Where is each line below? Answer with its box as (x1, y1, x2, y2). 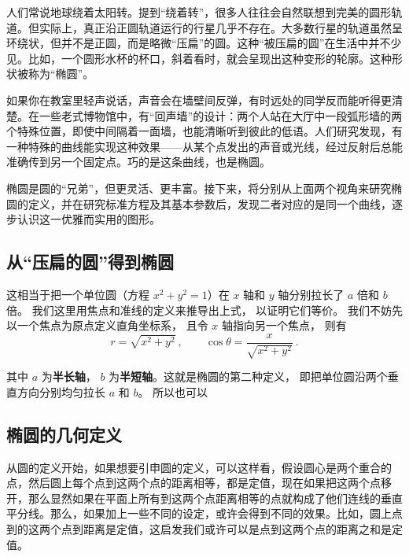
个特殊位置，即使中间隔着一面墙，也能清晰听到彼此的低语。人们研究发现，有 (6, 123, 403, 139)
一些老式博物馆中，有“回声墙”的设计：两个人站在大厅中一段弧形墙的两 (39, 107, 403, 124)
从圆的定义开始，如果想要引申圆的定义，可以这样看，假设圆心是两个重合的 (6, 459, 392, 475)
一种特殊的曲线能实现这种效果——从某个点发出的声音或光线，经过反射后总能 (6, 138, 403, 154)
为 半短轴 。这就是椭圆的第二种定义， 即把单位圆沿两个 (109, 368, 388, 385)
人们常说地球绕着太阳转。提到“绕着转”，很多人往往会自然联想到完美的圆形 (6, 4, 392, 20)
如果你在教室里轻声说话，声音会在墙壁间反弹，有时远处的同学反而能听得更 (6, 91, 392, 108)
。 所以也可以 (138, 383, 208, 400)
